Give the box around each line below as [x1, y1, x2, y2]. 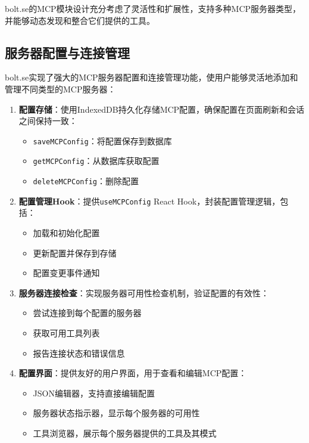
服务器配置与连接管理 [5, 43, 130, 61]
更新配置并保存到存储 [33, 246, 117, 259]
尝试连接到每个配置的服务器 [33, 306, 142, 319]
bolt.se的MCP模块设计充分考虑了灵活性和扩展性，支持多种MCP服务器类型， [5, 2, 301, 14]
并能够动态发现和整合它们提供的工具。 [5, 14, 155, 26]
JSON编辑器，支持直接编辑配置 [33, 386, 155, 399]
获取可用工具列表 [33, 326, 100, 339]
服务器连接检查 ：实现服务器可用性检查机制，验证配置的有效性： [18, 286, 269, 299]
